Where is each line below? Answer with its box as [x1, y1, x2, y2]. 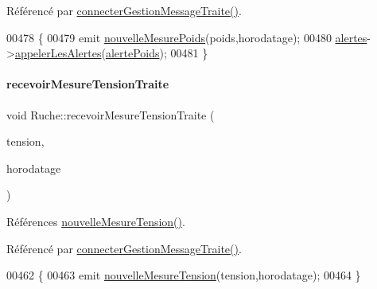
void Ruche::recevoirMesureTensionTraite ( [6, 106, 215, 123]
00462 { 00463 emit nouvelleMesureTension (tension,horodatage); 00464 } [6, 267, 361, 283]
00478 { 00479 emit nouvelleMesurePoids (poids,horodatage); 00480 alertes [6, 29, 367, 45]
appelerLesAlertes [14, 45, 102, 61]
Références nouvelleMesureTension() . [6, 213, 185, 229]
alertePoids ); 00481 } [105, 45, 208, 61]
